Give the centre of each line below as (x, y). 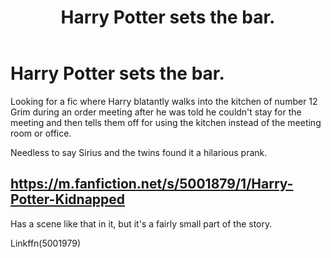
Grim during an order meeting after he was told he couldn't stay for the (156, 112)
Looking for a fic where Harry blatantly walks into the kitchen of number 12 (164, 101)
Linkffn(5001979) (46, 243)
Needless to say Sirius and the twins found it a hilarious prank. (139, 152)
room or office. (41, 133)
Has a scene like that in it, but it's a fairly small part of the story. (141, 223)
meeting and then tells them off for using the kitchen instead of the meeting (166, 122)
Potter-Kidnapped (68, 199)
